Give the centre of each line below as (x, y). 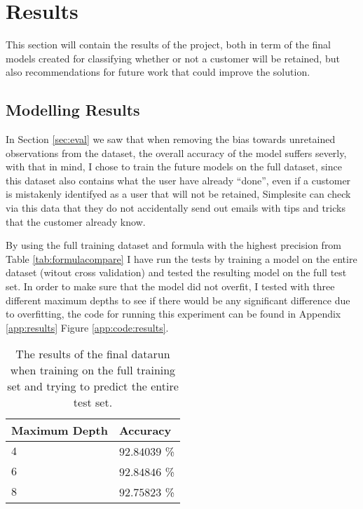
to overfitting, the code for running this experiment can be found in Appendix (173, 314)
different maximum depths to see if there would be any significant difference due (178, 300)
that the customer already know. (76, 221)
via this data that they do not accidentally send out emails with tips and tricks (176, 208)
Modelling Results (73, 110)
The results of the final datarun (93, 354)
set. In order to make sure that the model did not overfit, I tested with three (170, 286)
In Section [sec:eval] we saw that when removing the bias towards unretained (171, 139)
